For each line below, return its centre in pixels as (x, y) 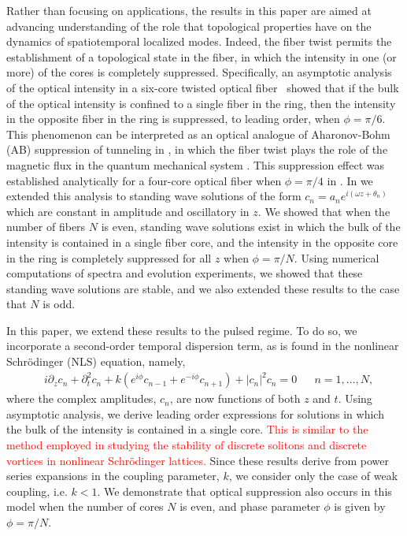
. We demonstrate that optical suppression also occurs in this (244, 491)
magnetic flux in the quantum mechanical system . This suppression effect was (196, 164)
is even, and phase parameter (250, 506)
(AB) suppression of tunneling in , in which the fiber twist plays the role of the (197, 149)
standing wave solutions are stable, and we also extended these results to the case (203, 288)
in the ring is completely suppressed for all (109, 257)
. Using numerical (337, 257)
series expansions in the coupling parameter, (113, 476)
